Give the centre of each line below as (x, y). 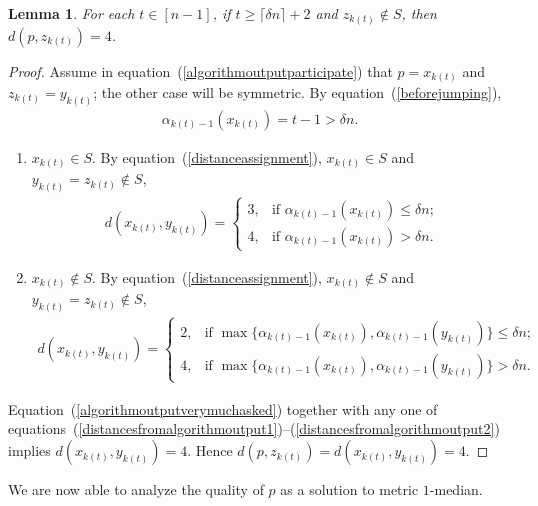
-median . (456, 489)
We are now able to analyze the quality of (136, 489)
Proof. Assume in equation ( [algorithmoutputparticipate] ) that (200, 70)
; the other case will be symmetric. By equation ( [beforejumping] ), (297, 92)
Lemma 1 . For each (71, 13)
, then (419, 13)
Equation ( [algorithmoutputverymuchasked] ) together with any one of (223, 408)
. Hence (210, 450)
